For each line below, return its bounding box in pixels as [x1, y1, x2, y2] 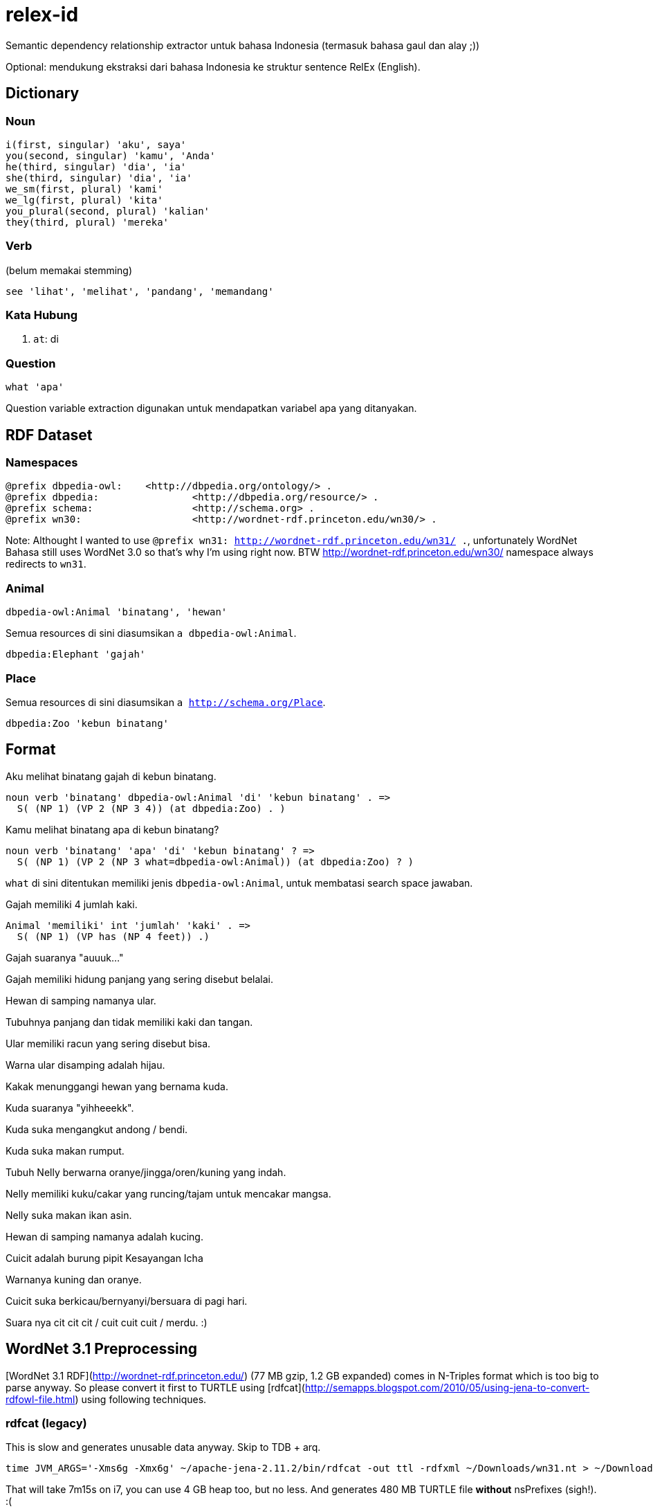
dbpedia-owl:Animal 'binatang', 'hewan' [6, 606, 228, 618]
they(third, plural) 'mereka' [6, 216, 169, 228]
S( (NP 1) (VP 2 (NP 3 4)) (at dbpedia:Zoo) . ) [17, 802, 286, 814]
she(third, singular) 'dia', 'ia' [6, 172, 192, 183]
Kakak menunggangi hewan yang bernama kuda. [6, 1080, 228, 1092]
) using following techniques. [75, 1393, 207, 1405]
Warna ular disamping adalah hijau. [6, 1058, 165, 1071]
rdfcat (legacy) [6, 1416, 87, 1430]
